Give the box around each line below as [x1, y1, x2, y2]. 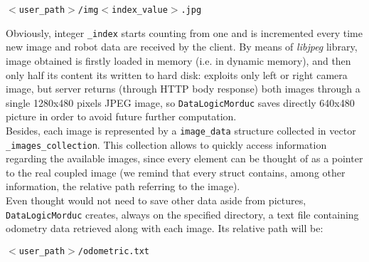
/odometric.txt [77, 246, 149, 256]
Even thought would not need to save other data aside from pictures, [6, 193, 306, 208]
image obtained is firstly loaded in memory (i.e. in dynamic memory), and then [6, 53, 351, 68]
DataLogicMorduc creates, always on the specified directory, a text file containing [6, 206, 359, 221]
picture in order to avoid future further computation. [6, 109, 237, 124]
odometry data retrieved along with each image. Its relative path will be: [6, 221, 323, 236]
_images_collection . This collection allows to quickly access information [6, 137, 327, 152]
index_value [112, 5, 168, 15]
